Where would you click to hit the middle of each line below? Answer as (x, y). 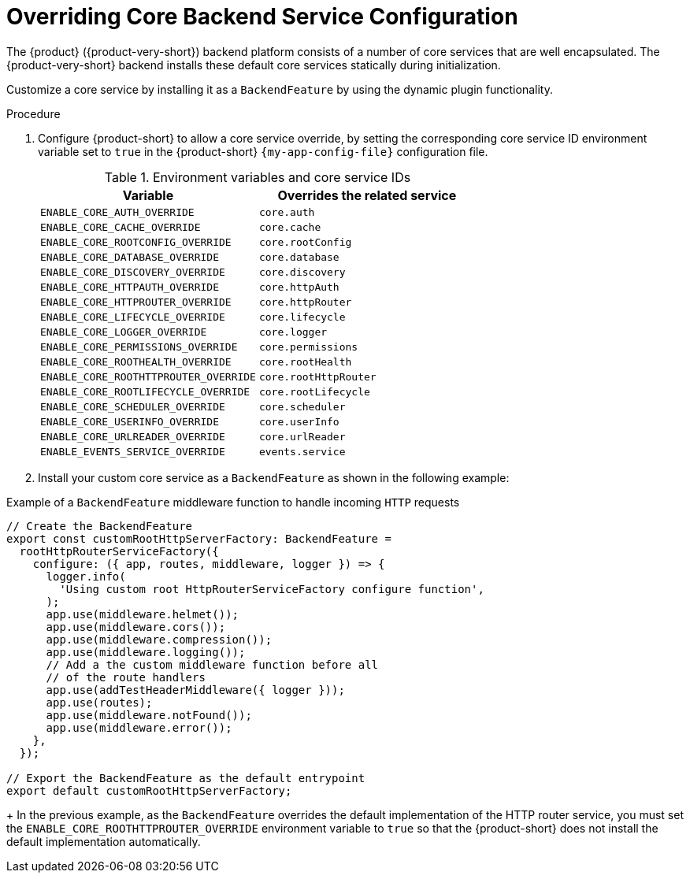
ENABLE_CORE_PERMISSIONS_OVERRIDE (139, 347)
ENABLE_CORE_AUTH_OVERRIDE (117, 212)
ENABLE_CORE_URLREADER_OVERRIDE (133, 436)
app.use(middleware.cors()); (136, 627)
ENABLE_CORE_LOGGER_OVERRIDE (124, 332)
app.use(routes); (99, 702)
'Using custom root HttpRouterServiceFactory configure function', (272, 589)
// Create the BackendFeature (100, 526)
